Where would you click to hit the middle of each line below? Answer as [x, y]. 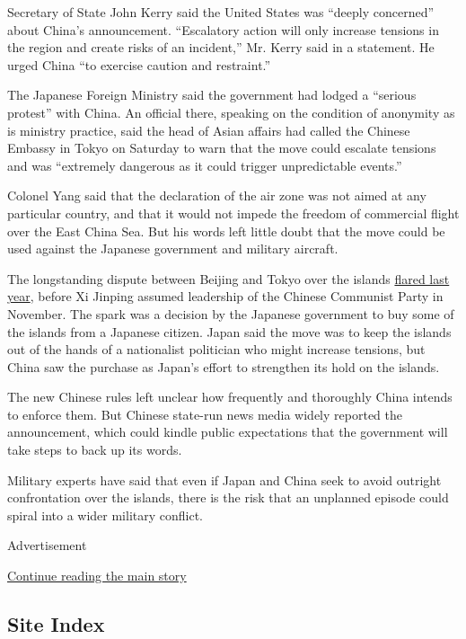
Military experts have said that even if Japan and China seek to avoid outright [224, 479]
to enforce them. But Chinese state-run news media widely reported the [205, 414]
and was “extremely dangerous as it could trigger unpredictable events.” [205, 165]
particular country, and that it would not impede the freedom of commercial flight [233, 213]
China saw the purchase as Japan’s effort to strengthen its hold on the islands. [224, 366]
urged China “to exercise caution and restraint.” [139, 64]
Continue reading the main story [97, 576]
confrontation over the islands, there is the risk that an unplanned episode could [228, 497]
